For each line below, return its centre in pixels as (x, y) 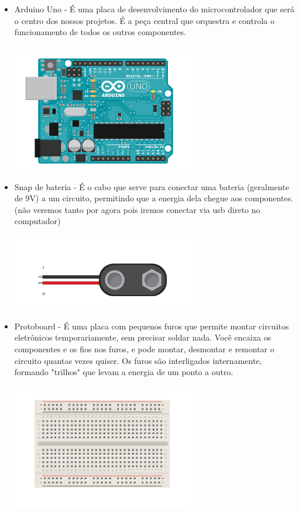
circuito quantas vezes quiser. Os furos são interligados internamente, (138, 360)
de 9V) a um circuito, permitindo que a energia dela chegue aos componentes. (154, 198)
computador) (37, 221)
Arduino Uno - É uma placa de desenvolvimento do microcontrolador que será (154, 9)
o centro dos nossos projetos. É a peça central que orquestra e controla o (144, 20)
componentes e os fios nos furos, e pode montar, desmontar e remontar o (144, 348)
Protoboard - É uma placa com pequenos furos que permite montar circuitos (152, 326)
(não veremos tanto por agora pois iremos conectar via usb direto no (137, 209)
